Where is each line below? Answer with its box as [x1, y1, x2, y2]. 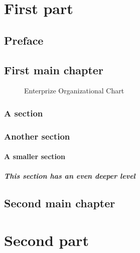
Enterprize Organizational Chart [24, 85, 124, 96]
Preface [4, 32, 44, 48]
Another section [4, 130, 70, 142]
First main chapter [4, 62, 103, 77]
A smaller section [4, 151, 66, 162]
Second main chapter [4, 195, 115, 211]
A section [4, 106, 43, 119]
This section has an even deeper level [4, 171, 135, 181]
